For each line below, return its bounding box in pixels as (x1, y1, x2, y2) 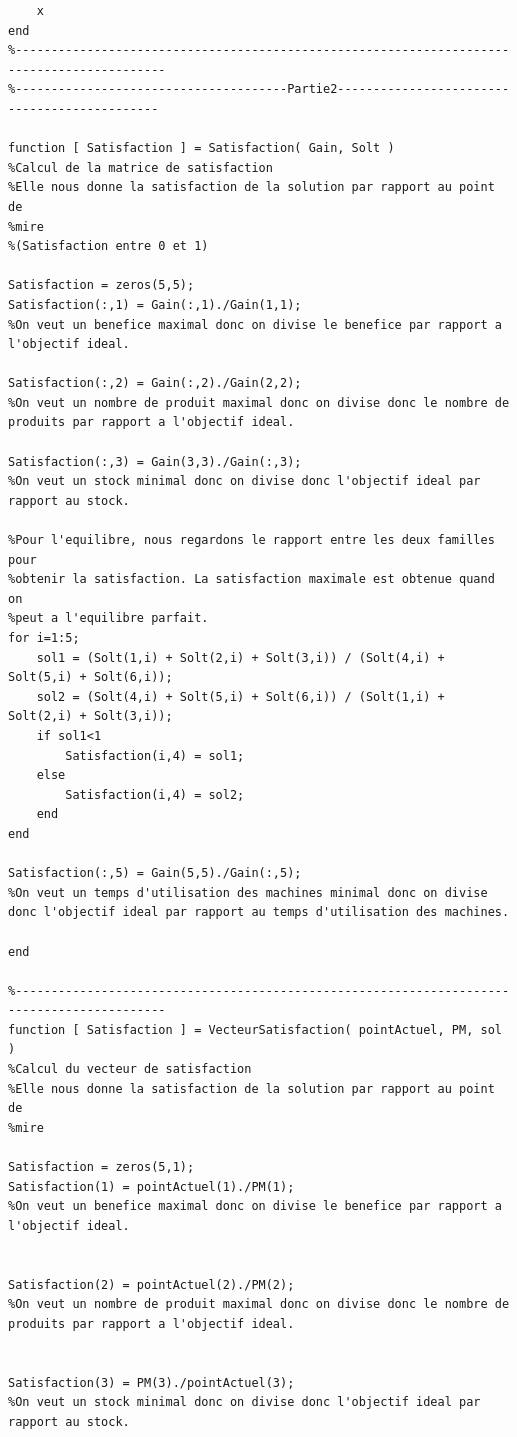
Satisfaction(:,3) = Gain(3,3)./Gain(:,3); (8, 454, 302, 469)
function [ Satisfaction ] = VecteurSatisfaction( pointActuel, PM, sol (8, 1022, 502, 1037)
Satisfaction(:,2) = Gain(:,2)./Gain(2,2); (8, 376, 302, 391)
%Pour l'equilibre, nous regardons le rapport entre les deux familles (8, 533, 495, 548)
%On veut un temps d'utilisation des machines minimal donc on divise (8, 885, 488, 900)
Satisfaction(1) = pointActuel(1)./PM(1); (8, 1179, 295, 1194)
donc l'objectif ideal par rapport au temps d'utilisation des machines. (8, 905, 510, 920)
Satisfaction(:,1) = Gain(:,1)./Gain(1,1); (8, 297, 302, 312)
